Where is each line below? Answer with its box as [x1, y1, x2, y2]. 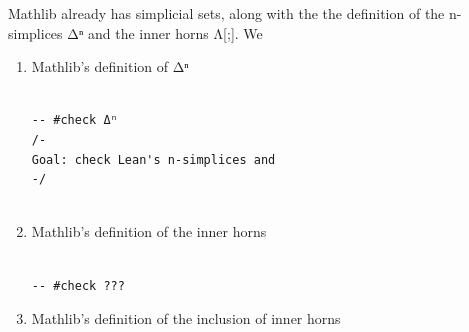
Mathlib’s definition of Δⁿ [31, 56, 189, 77]
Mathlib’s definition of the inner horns [31, 221, 267, 242]
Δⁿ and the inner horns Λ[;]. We [67, 22, 263, 43]
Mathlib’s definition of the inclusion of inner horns [31, 308, 341, 329]
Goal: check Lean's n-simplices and [31, 152, 276, 167]
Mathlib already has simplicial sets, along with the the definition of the [8, 3, 445, 23]
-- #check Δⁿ [31, 113, 118, 128]
